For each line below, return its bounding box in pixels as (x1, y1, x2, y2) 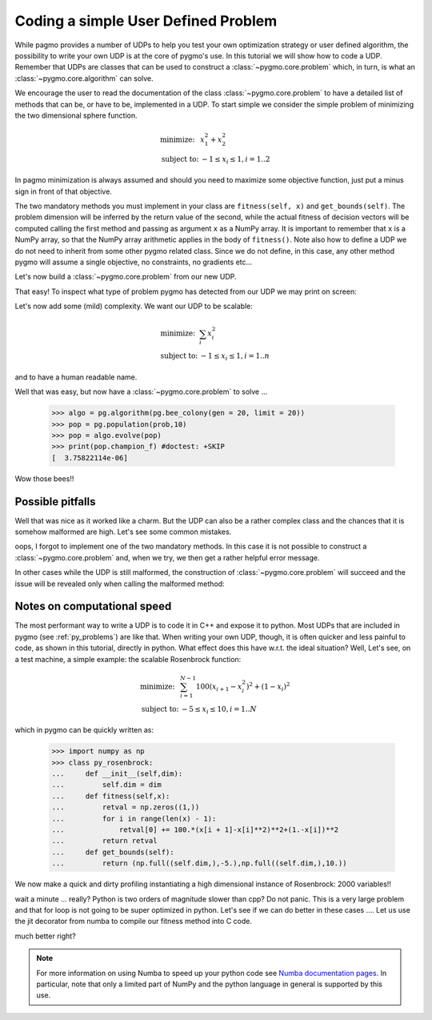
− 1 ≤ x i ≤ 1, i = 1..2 (201, 155, 270, 166)
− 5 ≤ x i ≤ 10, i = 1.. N (181, 705, 257, 716)
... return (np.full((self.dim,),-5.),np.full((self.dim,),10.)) (51, 859, 347, 868)
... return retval (51, 837, 158, 845)
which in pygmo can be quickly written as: (14, 725, 154, 735)
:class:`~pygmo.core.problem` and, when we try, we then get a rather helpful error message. (14, 552, 320, 562)
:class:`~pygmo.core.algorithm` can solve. (14, 73, 154, 83)
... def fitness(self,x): (51, 791, 170, 801)
